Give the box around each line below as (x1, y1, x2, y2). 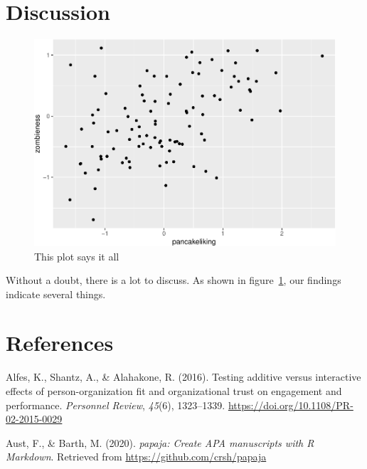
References (6, 328, 114, 357)
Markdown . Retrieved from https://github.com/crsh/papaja (6, 449, 267, 464)
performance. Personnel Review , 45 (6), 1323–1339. (6, 397, 225, 412)
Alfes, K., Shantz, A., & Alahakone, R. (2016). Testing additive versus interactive (6, 369, 361, 384)
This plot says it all (34, 248, 119, 263)
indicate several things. (6, 286, 106, 301)
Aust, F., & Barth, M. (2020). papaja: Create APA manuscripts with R (6, 435, 314, 450)
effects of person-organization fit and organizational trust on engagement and (6, 384, 342, 399)
